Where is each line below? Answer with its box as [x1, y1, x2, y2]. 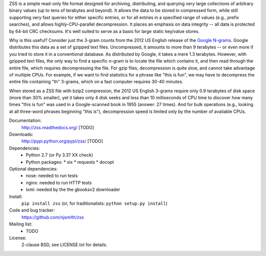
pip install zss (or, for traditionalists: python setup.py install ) [21, 200, 167, 206]
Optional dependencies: [9, 166, 58, 172]
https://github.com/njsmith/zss [21, 214, 84, 220]
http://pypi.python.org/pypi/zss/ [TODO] [21, 138, 103, 144]
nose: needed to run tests [26, 173, 78, 179]
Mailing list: [9, 221, 33, 227]
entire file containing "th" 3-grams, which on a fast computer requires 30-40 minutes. [9, 79, 183, 85]
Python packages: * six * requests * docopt [26, 159, 114, 165]
